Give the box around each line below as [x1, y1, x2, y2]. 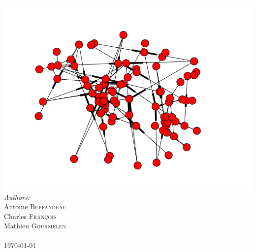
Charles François [4, 211, 57, 221]
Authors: [4, 191, 30, 202]
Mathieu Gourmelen [4, 220, 66, 231]
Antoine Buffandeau [4, 201, 66, 212]
